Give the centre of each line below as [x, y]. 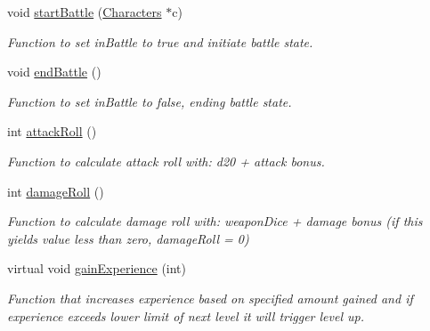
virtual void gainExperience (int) [97, 268]
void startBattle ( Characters [85, 12]
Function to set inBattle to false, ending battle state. [150, 101]
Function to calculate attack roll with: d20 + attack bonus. [166, 161]
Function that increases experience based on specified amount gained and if [210, 298]
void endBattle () [54, 72]
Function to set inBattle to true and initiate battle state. [160, 41]
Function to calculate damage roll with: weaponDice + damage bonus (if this [215, 221]
